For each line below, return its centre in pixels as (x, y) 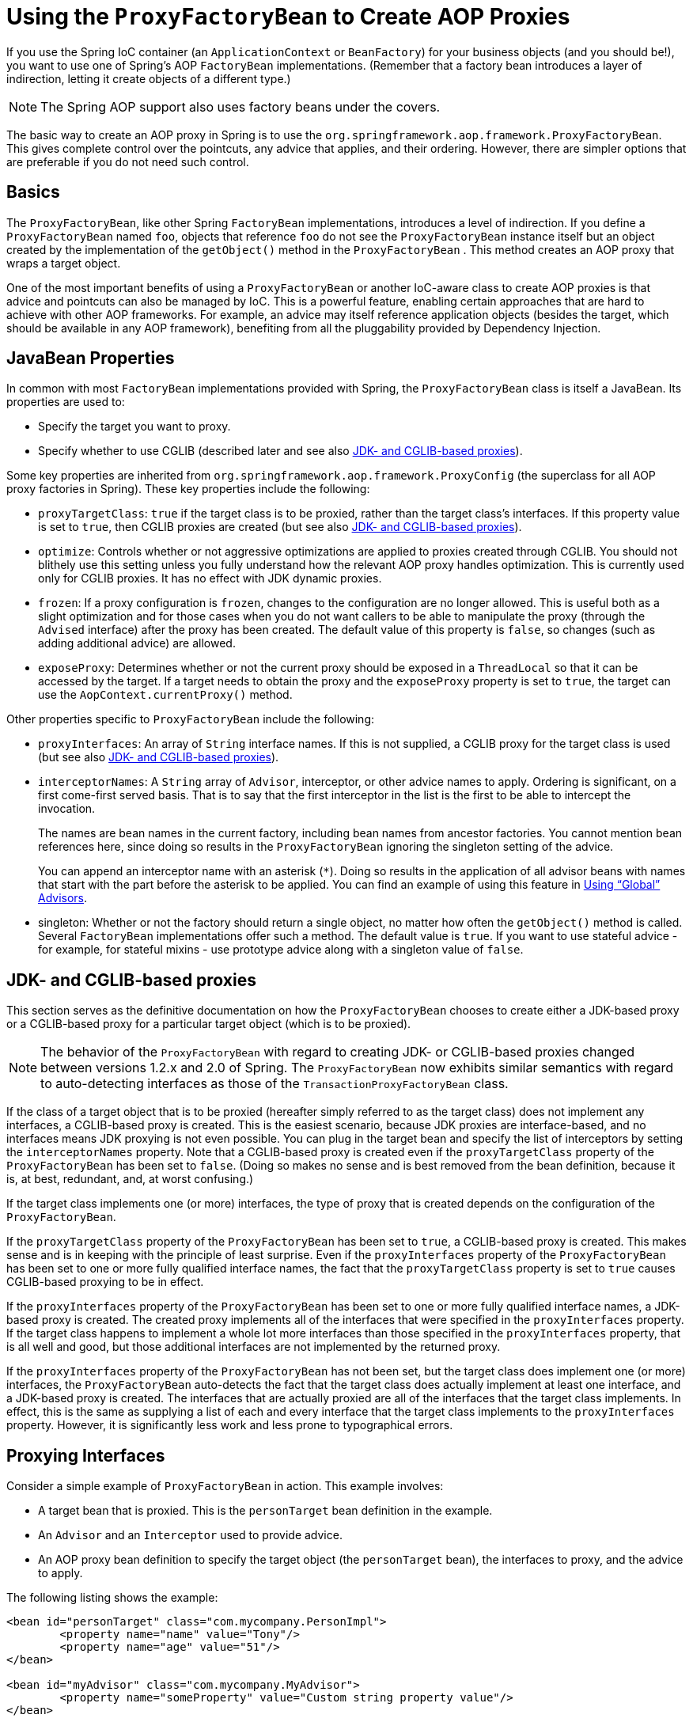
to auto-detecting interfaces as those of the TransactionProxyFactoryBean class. (275, 1084)
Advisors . (63, 898)
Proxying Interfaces (86, 1455)
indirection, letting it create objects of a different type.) (149, 78)
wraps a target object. (64, 263)
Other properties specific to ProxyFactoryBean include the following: (191, 719)
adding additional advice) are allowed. (137, 643)
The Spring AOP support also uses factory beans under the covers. (240, 106)
